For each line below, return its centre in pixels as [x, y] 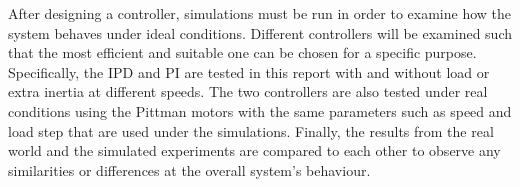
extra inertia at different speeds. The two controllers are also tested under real [248, 91]
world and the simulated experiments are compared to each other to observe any [254, 150]
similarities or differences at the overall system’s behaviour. [189, 169]
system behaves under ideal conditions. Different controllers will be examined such [260, 32]
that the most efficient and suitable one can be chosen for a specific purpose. [242, 52]
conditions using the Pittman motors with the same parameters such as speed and [260, 110]
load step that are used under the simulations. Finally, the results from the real [251, 130]
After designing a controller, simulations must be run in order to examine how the [259, 13]
